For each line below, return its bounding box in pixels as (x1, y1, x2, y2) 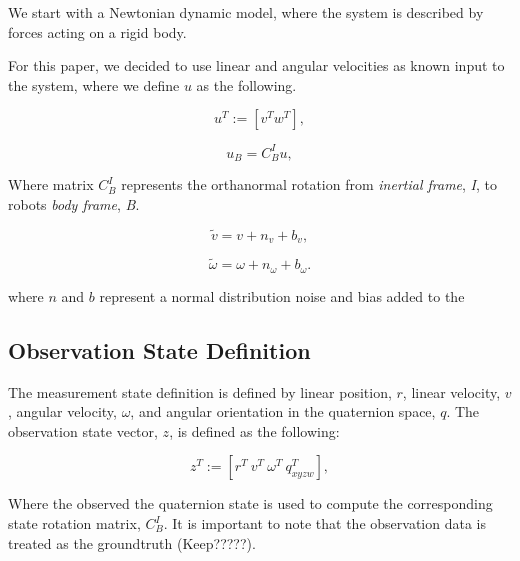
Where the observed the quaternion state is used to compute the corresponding (8, 493, 493, 514)
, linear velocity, (402, 381, 501, 402)
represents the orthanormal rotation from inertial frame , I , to (121, 174, 497, 195)
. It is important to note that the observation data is (163, 513, 486, 534)
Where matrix (8, 174, 94, 195)
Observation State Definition (8, 334, 311, 365)
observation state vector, (8, 420, 158, 441)
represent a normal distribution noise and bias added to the (99, 285, 465, 306)
